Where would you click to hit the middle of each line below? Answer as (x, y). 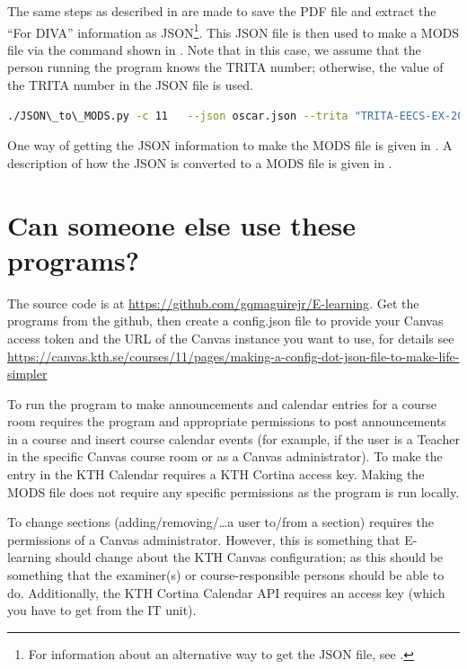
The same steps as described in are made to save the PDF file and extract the (222, 11)
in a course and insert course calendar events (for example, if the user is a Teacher (233, 438)
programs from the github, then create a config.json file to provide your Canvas (225, 321)
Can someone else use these (181, 224)
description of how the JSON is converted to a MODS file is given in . (200, 162)
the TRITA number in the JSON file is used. (130, 85)
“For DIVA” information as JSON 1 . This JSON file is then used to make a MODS (233, 31)
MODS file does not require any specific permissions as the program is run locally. (233, 491)
